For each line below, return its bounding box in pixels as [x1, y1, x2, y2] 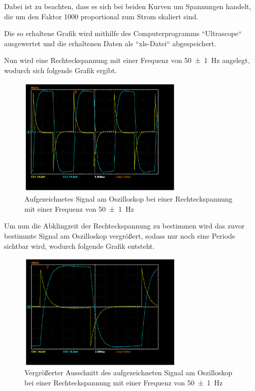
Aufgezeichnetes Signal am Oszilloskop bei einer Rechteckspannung [24, 193, 233, 204]
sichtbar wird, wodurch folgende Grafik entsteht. [4, 240, 155, 251]
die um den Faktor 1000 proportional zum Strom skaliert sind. [4, 11, 199, 21]
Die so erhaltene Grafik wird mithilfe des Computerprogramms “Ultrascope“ [4, 28, 242, 39]
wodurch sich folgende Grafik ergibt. [4, 64, 117, 75]
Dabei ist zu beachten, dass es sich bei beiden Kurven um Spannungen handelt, [4, 1, 251, 11]
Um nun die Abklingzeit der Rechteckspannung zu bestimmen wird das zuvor [4, 220, 245, 231]
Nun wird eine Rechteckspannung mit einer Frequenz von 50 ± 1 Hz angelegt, [4, 55, 250, 66]
